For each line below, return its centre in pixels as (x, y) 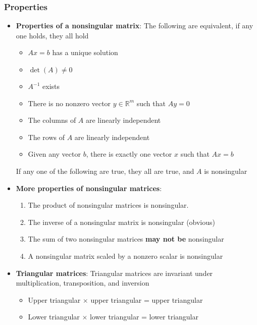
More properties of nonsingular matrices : (89, 188)
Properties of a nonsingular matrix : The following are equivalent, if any (135, 26)
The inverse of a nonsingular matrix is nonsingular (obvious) (122, 222)
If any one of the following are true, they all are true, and (105, 171)
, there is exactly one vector (129, 154)
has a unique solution (85, 52)
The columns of (52, 120)
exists (51, 86)
